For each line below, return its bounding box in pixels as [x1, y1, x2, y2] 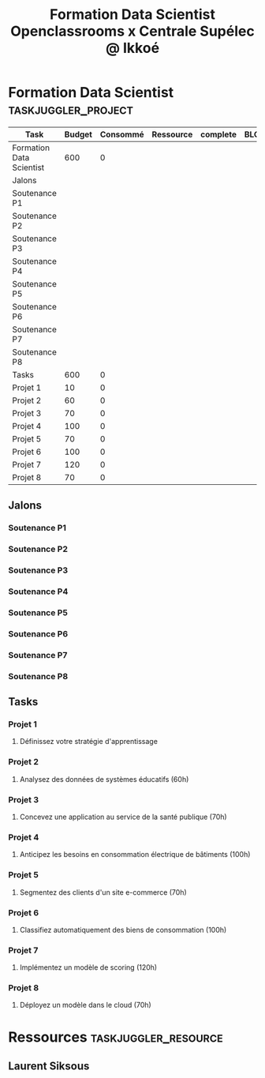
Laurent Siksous [8, 1060, 90, 1073]
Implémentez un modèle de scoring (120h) [19, 963, 158, 972]
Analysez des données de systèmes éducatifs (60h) [19, 774, 189, 783]
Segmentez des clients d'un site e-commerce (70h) [19, 887, 187, 897]
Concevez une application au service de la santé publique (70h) [19, 812, 227, 821]
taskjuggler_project [8, 100, 134, 118]
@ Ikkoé [105, 39, 160, 57]
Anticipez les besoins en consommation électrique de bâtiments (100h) [19, 850, 251, 859]
